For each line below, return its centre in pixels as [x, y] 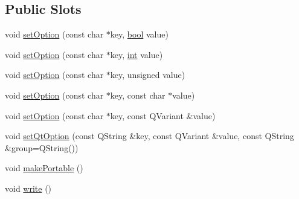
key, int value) [137, 54]
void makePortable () [44, 168]
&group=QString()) [42, 147]
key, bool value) [139, 34]
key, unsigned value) [148, 75]
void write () [28, 188]
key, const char [138, 95]
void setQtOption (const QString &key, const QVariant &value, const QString [149, 136]
